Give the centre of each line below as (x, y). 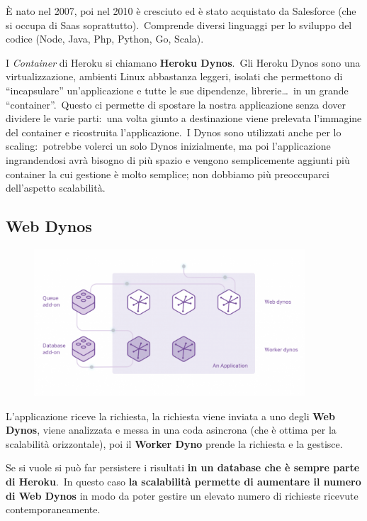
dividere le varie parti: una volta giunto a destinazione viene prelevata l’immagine (184, 118)
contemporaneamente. (53, 509)
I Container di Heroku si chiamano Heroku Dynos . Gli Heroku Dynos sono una (183, 62)
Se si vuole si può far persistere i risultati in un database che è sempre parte (183, 467)
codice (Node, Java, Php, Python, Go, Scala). (105, 39)
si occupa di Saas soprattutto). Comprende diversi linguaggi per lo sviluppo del (179, 24)
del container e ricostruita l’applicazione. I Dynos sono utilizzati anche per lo (174, 132)
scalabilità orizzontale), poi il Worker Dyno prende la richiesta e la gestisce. (174, 443)
